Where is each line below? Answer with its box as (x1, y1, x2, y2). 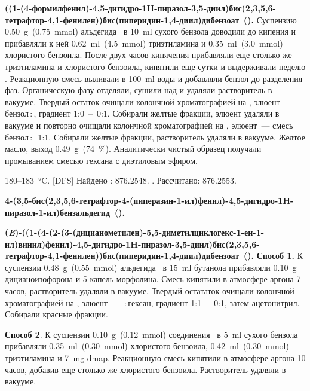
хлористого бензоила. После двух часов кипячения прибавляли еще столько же (5, 48, 292, 61)
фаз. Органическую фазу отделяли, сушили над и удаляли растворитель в (5, 84, 272, 96)
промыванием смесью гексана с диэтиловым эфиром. (5, 154, 198, 166)
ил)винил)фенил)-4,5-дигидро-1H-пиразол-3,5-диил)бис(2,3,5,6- (5, 237, 260, 250)
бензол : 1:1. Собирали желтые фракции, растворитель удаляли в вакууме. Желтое (5, 130, 305, 143)
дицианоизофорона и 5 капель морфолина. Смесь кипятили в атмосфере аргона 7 (5, 273, 301, 285)
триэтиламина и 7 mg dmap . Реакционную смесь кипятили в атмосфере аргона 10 (5, 352, 306, 364)
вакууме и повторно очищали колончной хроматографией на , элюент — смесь (5, 118, 293, 131)
